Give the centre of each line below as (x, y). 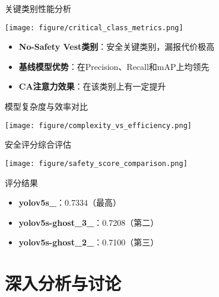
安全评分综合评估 (38, 144)
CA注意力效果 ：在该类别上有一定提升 (92, 86)
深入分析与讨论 (63, 283)
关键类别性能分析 (38, 8)
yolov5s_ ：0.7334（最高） (70, 202)
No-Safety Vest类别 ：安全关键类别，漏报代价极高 (117, 47)
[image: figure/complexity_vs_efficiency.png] (98, 125)
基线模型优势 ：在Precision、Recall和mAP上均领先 (114, 66)
